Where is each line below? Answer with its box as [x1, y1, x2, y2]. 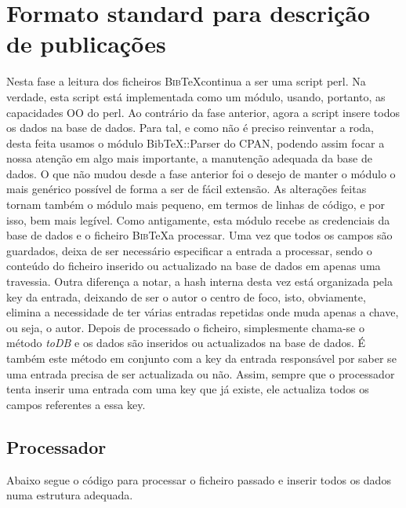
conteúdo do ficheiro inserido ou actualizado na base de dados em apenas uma [6, 258, 381, 274]
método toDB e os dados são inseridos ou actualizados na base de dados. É [6, 334, 366, 351]
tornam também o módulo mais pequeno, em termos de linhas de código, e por [6, 196, 385, 213]
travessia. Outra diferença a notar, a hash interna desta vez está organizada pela [6, 273, 393, 290]
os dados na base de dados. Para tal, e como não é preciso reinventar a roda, [6, 119, 374, 136]
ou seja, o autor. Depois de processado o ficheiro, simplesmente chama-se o [6, 319, 364, 335]
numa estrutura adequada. [6, 487, 133, 503]
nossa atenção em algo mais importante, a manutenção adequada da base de [6, 150, 372, 166]
